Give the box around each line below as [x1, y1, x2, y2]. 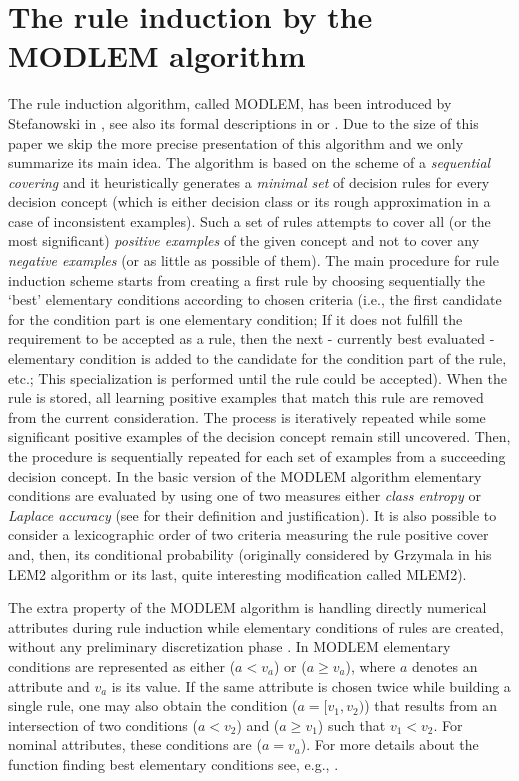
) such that [317, 714, 386, 735]
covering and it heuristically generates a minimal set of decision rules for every [8, 171, 490, 192]
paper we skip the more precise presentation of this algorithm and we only [8, 132, 464, 153]
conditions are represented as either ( [8, 655, 236, 676]
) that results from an [364, 695, 498, 716]
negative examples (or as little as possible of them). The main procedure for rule [8, 250, 499, 271]
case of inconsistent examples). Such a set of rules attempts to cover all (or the [8, 210, 491, 231]
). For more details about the [300, 734, 479, 755]
